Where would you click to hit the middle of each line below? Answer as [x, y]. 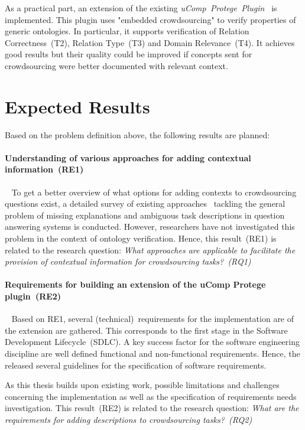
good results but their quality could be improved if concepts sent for [129, 54]
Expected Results [77, 106]
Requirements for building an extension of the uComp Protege [135, 284]
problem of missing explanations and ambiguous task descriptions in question [145, 215]
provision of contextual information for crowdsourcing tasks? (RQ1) [128, 261]
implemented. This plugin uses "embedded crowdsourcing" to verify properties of [150, 19]
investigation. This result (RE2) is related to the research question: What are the [152, 408]
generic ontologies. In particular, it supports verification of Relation [127, 31]
